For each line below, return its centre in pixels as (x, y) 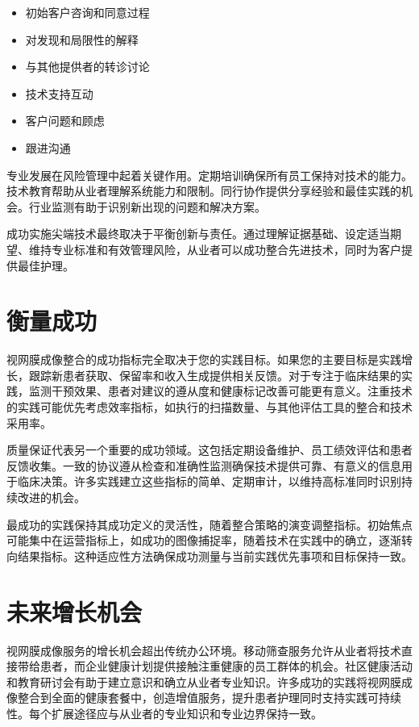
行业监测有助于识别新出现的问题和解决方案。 (147, 206)
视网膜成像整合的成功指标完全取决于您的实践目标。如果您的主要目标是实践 (204, 359)
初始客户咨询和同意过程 (87, 12)
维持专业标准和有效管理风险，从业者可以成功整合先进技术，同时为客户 (215, 249)
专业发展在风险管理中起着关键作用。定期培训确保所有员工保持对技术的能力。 (209, 175)
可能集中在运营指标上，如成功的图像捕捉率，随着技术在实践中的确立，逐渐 (204, 540)
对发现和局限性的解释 (82, 39)
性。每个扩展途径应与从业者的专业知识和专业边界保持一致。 (164, 713)
